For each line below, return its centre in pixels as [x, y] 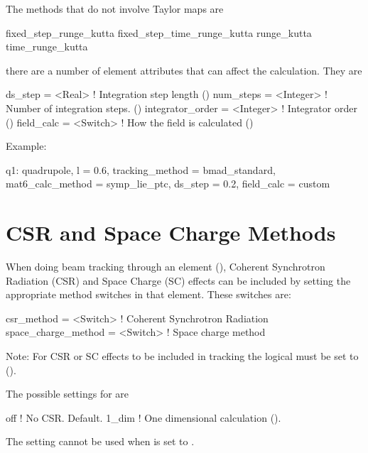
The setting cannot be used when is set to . [100, 441]
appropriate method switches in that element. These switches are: [148, 294]
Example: [26, 146]
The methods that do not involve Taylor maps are [115, 9]
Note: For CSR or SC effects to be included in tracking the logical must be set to [182, 356]
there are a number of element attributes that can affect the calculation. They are [184, 70]
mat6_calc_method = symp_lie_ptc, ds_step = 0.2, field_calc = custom [168, 184]
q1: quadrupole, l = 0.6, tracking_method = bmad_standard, [141, 169]
